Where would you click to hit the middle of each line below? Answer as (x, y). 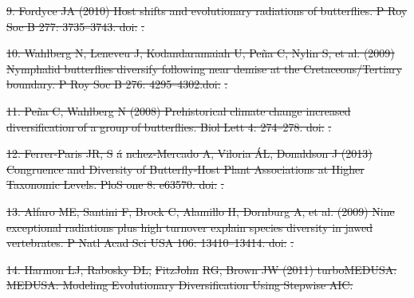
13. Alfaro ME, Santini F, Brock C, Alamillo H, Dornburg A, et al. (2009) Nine (201, 211)
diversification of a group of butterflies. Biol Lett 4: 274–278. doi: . (169, 126)
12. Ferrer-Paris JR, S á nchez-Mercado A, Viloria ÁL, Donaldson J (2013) (189, 153)
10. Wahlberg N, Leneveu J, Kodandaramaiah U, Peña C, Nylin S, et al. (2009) (201, 53)
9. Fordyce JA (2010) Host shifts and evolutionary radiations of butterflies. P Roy (207, 10)
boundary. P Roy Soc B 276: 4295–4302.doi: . (117, 84)
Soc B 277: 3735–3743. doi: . (75, 26)
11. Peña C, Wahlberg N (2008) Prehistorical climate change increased (179, 110)
